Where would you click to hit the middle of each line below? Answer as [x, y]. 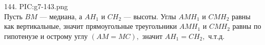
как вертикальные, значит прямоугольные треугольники [91, 26]
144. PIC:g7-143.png [36, 6]
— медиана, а [61, 16]
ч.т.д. [217, 36]
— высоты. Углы [150, 16]
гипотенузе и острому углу [46, 36]
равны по [247, 26]
